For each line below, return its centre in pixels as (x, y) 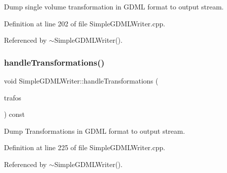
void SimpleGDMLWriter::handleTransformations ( (81, 81)
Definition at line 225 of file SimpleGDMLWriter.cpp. (85, 147)
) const (15, 114)
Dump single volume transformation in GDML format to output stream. (114, 6)
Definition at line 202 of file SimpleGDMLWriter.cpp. (85, 23)
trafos (13, 97)
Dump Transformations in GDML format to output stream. (95, 130)
